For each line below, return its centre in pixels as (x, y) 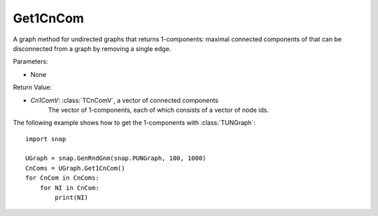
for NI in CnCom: (69, 188)
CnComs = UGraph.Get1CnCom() (75, 168)
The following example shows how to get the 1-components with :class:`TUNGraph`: (134, 123)
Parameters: (30, 62)
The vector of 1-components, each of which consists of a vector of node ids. (159, 110)
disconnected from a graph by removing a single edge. (92, 48)
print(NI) (72, 198)
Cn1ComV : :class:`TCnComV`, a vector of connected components (124, 100)
